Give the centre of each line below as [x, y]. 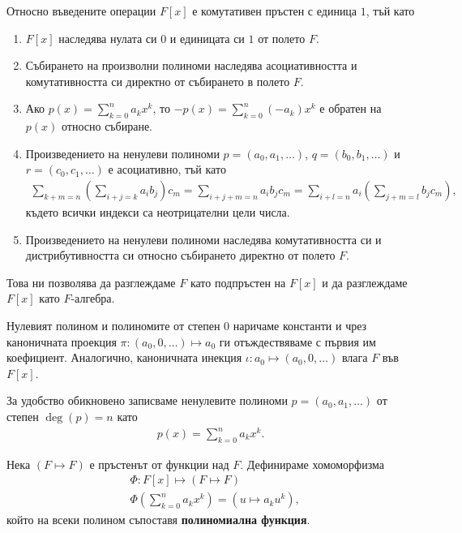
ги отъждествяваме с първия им [297, 341]
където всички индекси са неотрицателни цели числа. [158, 211]
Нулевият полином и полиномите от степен [113, 325]
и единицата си [207, 38]
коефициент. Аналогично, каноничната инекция [124, 357]
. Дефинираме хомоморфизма [312, 464]
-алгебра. [93, 298]
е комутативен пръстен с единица [275, 11]
